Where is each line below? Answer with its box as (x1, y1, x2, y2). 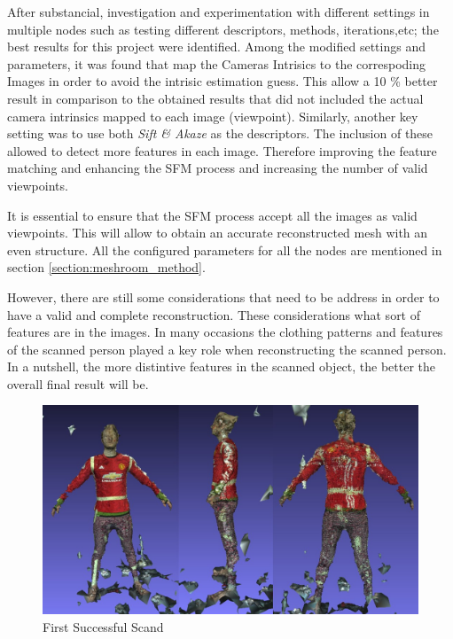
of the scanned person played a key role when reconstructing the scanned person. (7, 339, 447, 358)
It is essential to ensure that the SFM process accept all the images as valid (7, 206, 418, 224)
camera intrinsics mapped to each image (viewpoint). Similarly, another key (7, 106, 418, 125)
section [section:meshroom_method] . (7, 258, 206, 277)
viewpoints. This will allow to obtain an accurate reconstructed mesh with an (7, 223, 428, 242)
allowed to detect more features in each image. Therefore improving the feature (7, 141, 437, 160)
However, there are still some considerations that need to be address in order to (7, 287, 440, 306)
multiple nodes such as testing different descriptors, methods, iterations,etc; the (7, 19, 439, 38)
